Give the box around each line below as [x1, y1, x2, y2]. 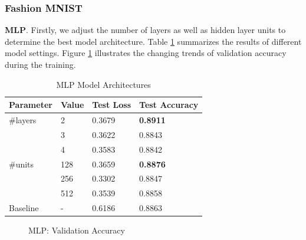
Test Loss [92, 98, 131, 111]
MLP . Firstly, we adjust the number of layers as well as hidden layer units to [5, 24, 286, 36]
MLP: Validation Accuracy [28, 224, 125, 236]
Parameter [9, 98, 52, 111]
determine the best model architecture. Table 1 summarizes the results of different [5, 35, 302, 47]
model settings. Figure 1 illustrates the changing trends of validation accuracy [5, 47, 287, 59]
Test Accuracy [139, 98, 199, 111]
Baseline [9, 202, 39, 214]
